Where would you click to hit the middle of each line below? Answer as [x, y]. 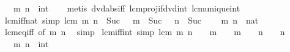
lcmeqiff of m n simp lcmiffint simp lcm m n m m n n [145, 32]
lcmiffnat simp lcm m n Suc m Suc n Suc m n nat [132, 20]
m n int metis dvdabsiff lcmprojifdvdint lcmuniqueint [127, 8]
